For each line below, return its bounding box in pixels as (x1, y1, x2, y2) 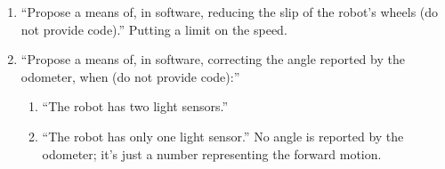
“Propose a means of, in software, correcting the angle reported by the (20, 50, 405, 68)
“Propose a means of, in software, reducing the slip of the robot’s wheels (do (20, 3, 439, 20)
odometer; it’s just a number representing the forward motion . (42, 144, 382, 163)
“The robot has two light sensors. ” (42, 97, 229, 116)
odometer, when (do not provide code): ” (20, 67, 240, 85)
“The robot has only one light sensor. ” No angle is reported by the (42, 126, 404, 145)
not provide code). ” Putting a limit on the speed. (20, 20, 287, 38)
